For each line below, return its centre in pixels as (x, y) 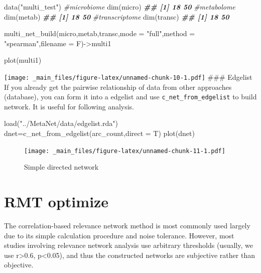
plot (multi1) (23, 60)
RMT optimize (56, 201)
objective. (19, 265)
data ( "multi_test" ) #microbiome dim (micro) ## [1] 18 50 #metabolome (120, 7)
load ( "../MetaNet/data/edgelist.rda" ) (61, 123)
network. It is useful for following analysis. (69, 106)
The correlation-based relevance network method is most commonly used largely (127, 226)
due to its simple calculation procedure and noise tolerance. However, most (119, 235)
